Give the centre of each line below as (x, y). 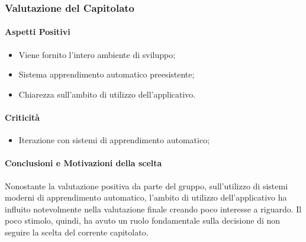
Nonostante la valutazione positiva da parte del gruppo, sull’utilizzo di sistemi (146, 185)
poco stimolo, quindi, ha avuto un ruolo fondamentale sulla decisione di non (143, 220)
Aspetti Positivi (38, 32)
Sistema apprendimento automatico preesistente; (107, 74)
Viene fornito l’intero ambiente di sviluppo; (97, 54)
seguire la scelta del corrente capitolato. (77, 232)
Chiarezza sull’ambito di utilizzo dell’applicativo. (107, 94)
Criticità (22, 117)
